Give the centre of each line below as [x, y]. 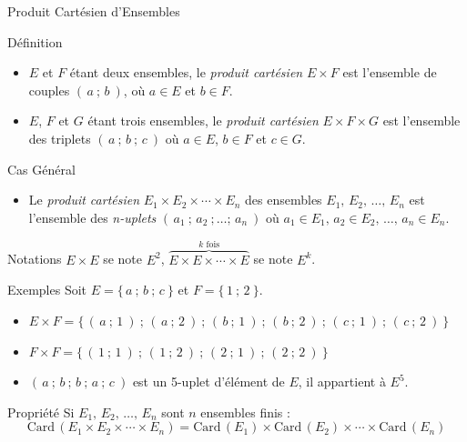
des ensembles [284, 200]
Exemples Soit [47, 290]
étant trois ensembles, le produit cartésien [203, 121]
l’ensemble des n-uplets [92, 217]
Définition [35, 41]
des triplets [60, 138]
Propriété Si [41, 412]
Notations [35, 259]
